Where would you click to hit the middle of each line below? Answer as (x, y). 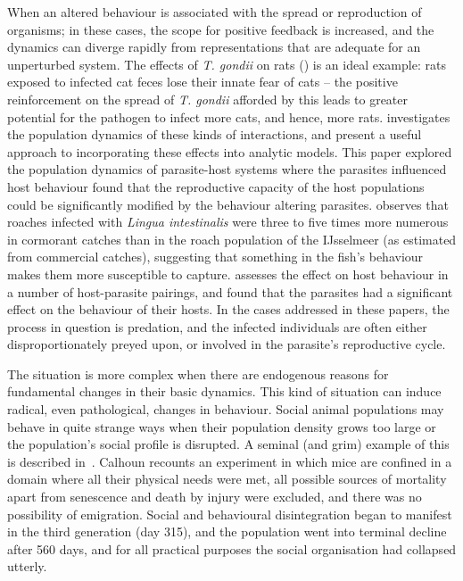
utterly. (27, 566)
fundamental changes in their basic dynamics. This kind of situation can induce (224, 391)
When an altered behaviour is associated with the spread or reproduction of (215, 12)
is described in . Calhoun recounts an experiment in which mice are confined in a (230, 461)
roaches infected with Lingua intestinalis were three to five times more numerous (228, 222)
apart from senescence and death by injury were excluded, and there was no (215, 497)
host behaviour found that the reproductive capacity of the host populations (216, 186)
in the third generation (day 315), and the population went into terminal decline (227, 531)
